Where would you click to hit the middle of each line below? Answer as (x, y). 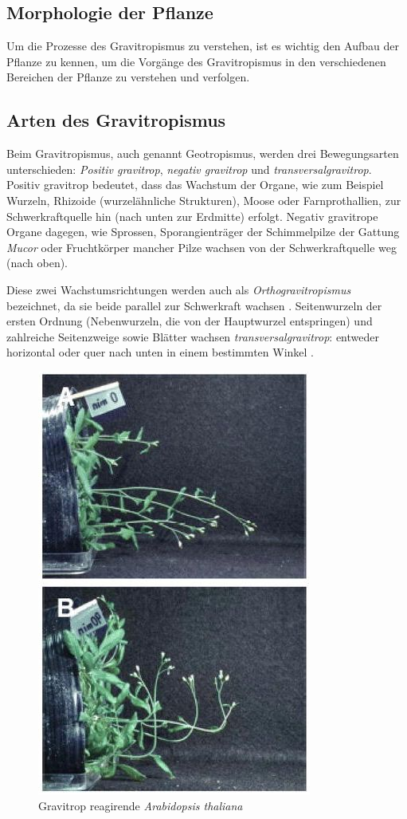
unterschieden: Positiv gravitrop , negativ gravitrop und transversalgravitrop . (189, 169)
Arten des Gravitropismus (116, 120)
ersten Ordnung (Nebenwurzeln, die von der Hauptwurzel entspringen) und (190, 321)
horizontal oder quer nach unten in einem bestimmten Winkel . (160, 352)
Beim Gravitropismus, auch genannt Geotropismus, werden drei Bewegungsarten (203, 154)
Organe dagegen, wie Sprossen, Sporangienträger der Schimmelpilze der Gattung (203, 232)
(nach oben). (37, 263)
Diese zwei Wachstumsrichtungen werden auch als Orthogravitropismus (179, 289)
